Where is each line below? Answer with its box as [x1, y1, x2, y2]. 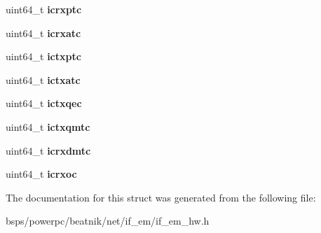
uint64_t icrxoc [6, 167, 77, 181]
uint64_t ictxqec [6, 96, 82, 111]
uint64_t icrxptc [6, 2, 82, 16]
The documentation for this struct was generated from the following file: [6, 190, 316, 204]
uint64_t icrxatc [6, 25, 81, 40]
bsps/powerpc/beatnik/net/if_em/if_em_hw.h [6, 213, 210, 228]
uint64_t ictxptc [6, 49, 81, 64]
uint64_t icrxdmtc [6, 143, 91, 157]
